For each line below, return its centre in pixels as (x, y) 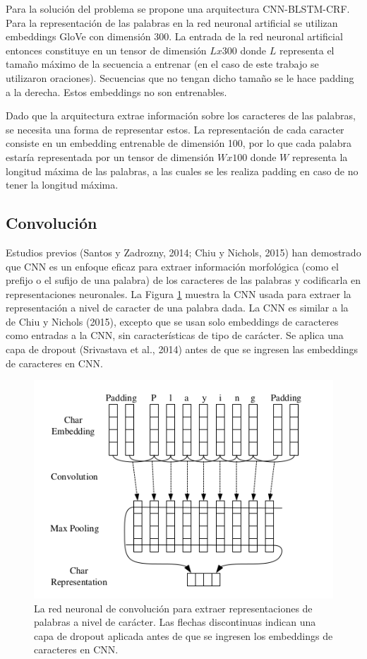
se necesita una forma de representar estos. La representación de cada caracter (175, 129)
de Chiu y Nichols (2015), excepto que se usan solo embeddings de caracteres (172, 321)
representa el (307, 50)
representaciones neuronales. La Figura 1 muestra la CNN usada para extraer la (179, 293)
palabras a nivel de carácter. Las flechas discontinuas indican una (175, 622)
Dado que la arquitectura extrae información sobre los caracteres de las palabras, (181, 115)
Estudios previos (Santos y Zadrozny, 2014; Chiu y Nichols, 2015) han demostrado (183, 252)
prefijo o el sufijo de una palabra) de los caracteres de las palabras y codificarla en (183, 280)
